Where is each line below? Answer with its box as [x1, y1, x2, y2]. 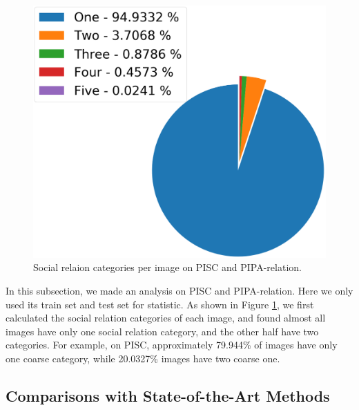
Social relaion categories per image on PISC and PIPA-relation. [33, 260, 302, 274]
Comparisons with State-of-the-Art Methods [6, 384, 330, 406]
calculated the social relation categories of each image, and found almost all [6, 310, 326, 325]
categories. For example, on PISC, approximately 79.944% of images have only [6, 337, 338, 352]
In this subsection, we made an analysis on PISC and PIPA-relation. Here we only [6, 283, 353, 297]
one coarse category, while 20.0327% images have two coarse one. [6, 351, 280, 365]
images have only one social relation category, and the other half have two [6, 324, 319, 338]
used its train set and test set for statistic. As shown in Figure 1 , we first [6, 297, 314, 311]
